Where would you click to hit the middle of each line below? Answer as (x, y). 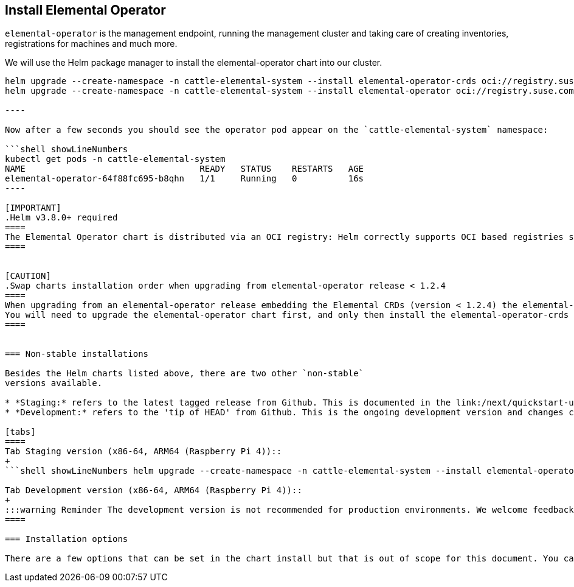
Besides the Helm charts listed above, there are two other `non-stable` (185, 374)
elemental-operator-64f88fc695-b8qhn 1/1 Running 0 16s (185, 179)
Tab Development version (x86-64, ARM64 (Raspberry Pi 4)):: (154, 490)
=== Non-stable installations (77, 354)
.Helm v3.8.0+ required (61, 218)
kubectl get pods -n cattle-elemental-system (115, 159)
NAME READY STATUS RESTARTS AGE (185, 169)
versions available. (54, 383)
